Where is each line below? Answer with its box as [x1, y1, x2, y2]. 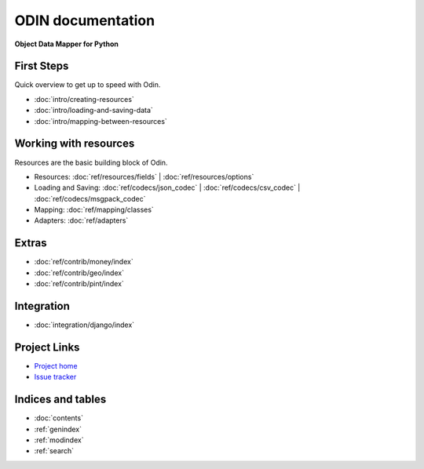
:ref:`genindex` [34, 424, 82, 434]
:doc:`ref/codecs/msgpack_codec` [34, 194, 146, 203]
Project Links [14, 340, 80, 354]
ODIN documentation [14, 12, 155, 29]
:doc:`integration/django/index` [34, 320, 135, 329]
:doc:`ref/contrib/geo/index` [34, 267, 125, 278]
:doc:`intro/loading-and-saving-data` [34, 106, 153, 115]
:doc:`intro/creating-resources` [34, 94, 135, 104]
